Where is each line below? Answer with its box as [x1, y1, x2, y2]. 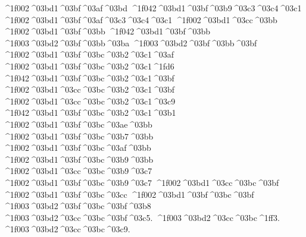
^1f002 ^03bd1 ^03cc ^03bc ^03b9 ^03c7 [3, 165, 152, 177]
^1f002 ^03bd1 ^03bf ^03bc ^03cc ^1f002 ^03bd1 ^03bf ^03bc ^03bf [3, 188, 254, 200]
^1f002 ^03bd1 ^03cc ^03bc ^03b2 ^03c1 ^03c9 [3, 94, 176, 107]
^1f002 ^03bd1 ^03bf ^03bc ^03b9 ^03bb [3, 153, 154, 165]
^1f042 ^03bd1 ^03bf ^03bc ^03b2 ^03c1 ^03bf [3, 71, 174, 84]
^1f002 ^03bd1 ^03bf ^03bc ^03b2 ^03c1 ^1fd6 [3, 59, 174, 72]
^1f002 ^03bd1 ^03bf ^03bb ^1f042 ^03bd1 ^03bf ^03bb [3, 25, 211, 37]
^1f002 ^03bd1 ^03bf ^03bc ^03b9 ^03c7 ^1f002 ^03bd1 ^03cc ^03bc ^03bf [3, 176, 279, 188]
